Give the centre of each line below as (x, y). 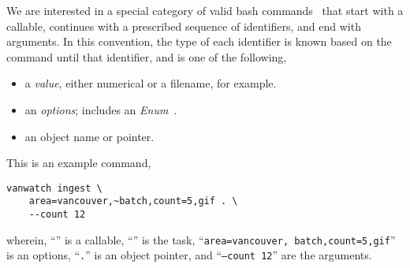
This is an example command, (79, 163)
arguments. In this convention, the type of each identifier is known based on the (199, 41)
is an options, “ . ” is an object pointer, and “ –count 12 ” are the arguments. (189, 255)
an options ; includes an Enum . (101, 109)
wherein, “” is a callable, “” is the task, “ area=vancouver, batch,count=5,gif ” (201, 239)
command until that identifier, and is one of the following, (147, 56)
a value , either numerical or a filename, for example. (151, 83)
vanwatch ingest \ (54, 188)
